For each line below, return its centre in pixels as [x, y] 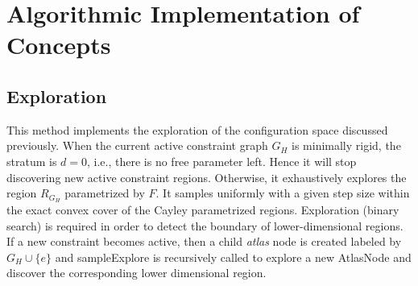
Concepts [59, 45]
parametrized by [105, 193]
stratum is [32, 161]
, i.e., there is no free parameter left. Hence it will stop [222, 161]
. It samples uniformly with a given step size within [283, 193]
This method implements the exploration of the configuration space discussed [197, 129]
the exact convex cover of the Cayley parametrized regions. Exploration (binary [203, 209]
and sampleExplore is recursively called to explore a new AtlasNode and [233, 257]
